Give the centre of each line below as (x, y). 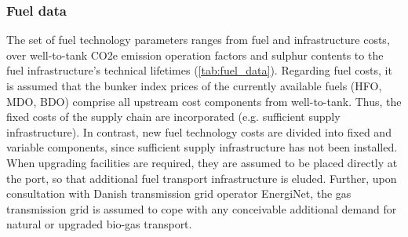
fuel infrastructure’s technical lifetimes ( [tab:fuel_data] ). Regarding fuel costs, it (199, 70)
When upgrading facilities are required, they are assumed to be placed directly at (202, 162)
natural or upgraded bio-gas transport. (99, 224)
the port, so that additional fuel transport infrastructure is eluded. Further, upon (202, 178)
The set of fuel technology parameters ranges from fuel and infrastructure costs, (198, 40)
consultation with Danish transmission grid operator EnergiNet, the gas (179, 193)
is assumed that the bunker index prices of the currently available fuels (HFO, (194, 86)
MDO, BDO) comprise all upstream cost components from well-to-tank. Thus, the (204, 101)
